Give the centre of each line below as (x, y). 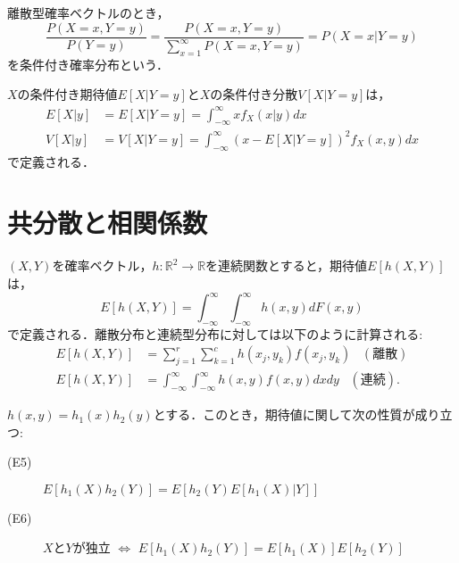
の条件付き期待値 (67, 94)
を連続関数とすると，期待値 (287, 265)
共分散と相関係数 (108, 223)
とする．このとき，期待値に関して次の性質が (284, 414)
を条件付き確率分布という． (88, 64)
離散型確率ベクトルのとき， (88, 12)
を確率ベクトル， (102, 265)
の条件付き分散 (254, 94)
